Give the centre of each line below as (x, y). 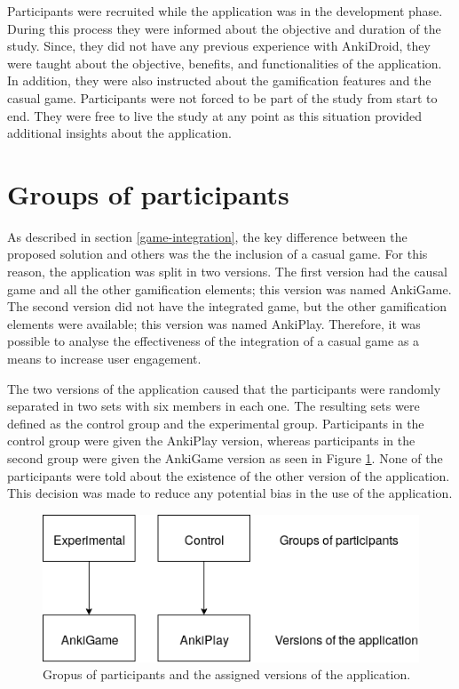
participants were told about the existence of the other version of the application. (229, 475)
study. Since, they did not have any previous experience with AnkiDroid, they (219, 46)
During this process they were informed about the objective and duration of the (224, 28)
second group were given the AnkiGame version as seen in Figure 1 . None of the (225, 458)
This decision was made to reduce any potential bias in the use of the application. (230, 493)
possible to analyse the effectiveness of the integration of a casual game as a (214, 341)
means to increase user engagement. (104, 359)
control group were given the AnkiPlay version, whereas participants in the (211, 441)
